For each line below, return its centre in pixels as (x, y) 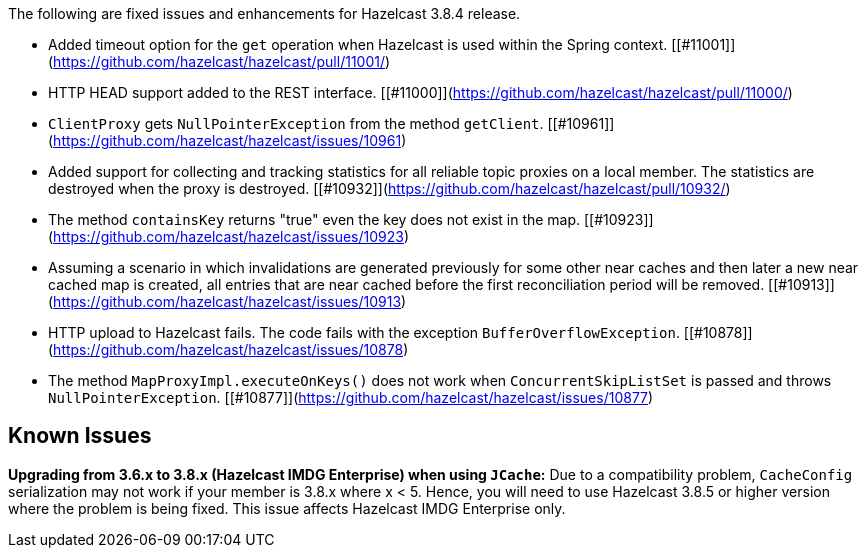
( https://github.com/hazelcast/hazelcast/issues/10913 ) (227, 301)
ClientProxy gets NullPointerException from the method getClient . (296, 123)
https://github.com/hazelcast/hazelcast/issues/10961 (227, 140)
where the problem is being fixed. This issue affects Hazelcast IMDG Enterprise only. (287, 508)
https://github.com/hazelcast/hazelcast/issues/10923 (228, 236)
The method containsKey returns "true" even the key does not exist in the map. (314, 219)
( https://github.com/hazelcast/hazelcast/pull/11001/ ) (219, 61)
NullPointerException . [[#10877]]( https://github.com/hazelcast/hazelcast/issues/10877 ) (351, 397)
